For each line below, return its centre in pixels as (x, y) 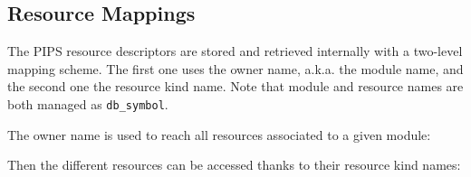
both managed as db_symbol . (88, 103)
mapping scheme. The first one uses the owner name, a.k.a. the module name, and (235, 68)
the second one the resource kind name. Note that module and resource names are (235, 86)
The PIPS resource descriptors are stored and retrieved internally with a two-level (235, 51)
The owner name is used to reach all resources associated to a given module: (219, 134)
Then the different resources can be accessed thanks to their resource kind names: (234, 165)
